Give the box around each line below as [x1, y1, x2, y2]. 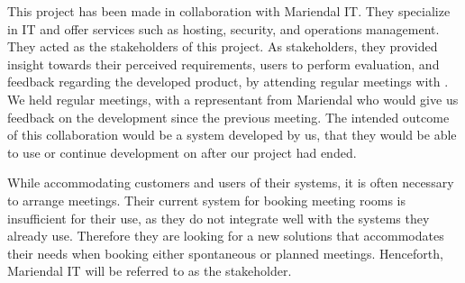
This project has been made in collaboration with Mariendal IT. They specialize [7, 2, 451, 20]
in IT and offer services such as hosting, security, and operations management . [7, 19, 440, 38]
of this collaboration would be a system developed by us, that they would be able [7, 125, 457, 144]
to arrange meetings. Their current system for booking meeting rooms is [7, 190, 406, 209]
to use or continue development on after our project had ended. [7, 142, 357, 161]
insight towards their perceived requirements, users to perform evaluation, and [7, 54, 440, 73]
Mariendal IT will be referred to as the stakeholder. [7, 261, 292, 280]
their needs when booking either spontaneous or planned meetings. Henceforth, [7, 243, 443, 262]
